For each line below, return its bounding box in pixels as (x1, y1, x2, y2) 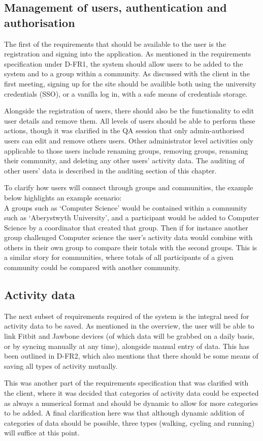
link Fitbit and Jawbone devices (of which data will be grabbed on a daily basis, (4, 331, 255, 341)
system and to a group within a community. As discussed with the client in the (4, 68, 250, 79)
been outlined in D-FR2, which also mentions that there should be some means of (4, 350, 258, 361)
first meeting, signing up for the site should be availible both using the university (4, 78, 256, 89)
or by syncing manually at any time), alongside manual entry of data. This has (4, 340, 250, 351)
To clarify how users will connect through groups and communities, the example (4, 182, 253, 193)
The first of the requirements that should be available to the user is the (4, 38, 226, 49)
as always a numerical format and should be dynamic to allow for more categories (4, 397, 258, 408)
